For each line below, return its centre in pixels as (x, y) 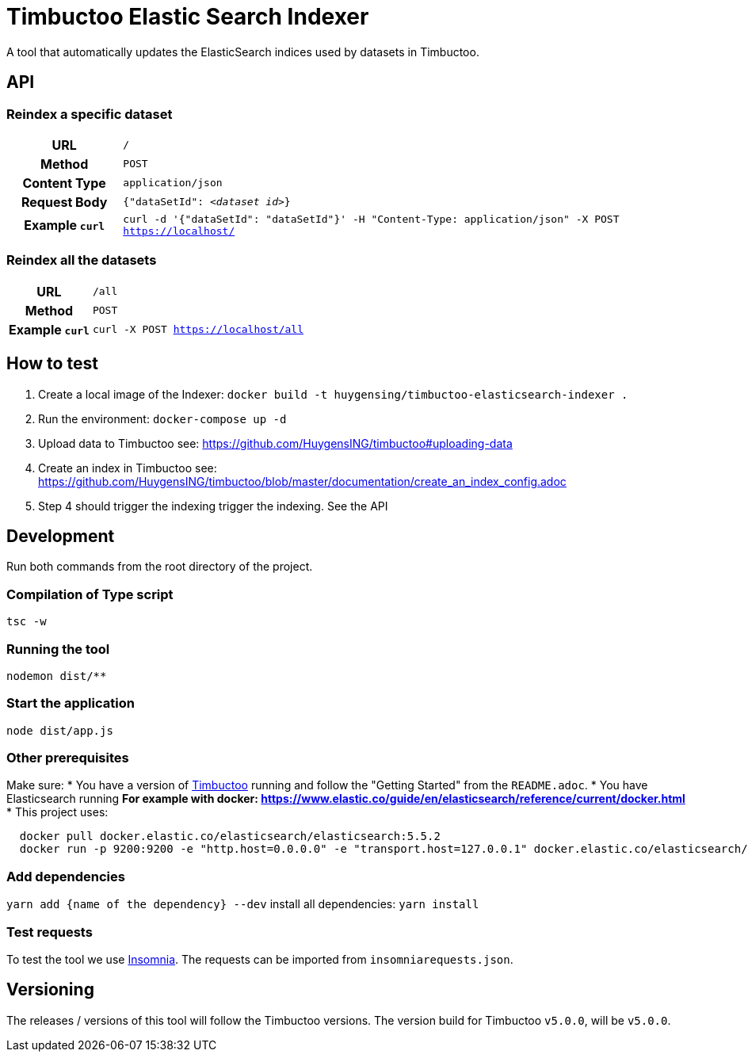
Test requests (50, 932)
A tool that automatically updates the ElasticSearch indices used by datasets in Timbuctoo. (243, 52)
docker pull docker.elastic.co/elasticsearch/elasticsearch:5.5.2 (230, 836)
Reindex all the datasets (82, 260)
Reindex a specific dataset (90, 114)
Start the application (71, 703)
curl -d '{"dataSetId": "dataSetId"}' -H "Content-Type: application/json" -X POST (371, 219)
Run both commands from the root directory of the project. (160, 567)
